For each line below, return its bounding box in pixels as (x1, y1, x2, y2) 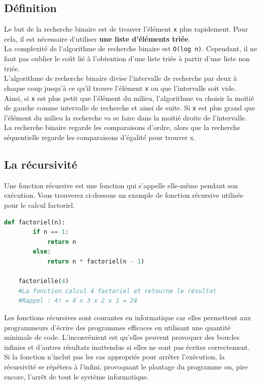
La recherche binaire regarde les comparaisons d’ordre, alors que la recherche (4, 122, 240, 133)
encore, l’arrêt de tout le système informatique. (4, 371, 149, 381)
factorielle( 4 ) (18, 278, 69, 285)
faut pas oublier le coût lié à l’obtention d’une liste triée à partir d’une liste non (4, 53, 250, 64)
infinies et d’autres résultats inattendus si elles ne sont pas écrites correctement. (4, 341, 250, 352)
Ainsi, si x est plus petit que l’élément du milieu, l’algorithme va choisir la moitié (4, 92, 254, 103)
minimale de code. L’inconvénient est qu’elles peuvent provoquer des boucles (4, 332, 240, 342)
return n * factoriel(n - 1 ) (47, 258, 145, 265)
